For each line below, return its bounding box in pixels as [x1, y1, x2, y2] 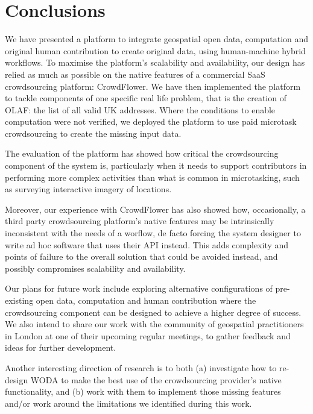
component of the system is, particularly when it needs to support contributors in [5, 159, 307, 172]
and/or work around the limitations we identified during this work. [5, 397, 252, 409]
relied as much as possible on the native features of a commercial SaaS [5, 67, 265, 80]
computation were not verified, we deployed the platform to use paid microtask [5, 115, 297, 128]
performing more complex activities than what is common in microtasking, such [5, 171, 300, 183]
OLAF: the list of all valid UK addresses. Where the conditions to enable [5, 103, 276, 116]
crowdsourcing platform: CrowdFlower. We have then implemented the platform [5, 80, 301, 92]
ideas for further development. [5, 341, 116, 354]
